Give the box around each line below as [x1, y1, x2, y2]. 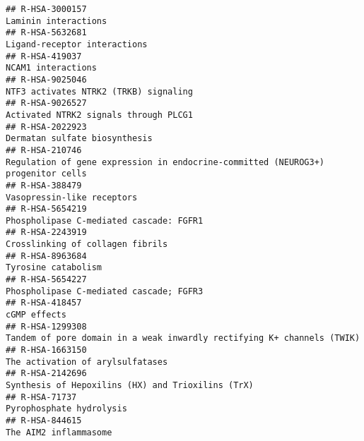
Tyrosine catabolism [6, 262, 102, 273]
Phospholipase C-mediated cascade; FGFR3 [6, 286, 204, 296]
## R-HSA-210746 [6, 145, 82, 155]
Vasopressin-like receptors [6, 192, 138, 203]
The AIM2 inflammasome [6, 427, 112, 437]
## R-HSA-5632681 [6, 28, 87, 38]
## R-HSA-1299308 [6, 321, 87, 332]
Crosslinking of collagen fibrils [6, 239, 168, 250]
